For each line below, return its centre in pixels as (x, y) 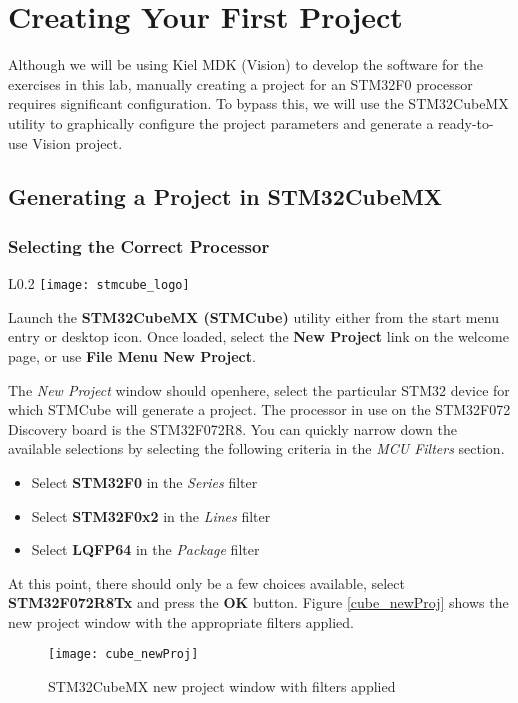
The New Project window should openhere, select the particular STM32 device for (259, 389)
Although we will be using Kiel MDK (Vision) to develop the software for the (245, 64)
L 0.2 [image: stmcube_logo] (99, 283)
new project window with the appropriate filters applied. (181, 621)
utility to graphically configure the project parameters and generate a (221, 122)
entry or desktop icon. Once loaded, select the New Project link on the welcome (258, 336)
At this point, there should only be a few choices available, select (206, 582)
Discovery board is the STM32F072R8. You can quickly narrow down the (232, 428)
